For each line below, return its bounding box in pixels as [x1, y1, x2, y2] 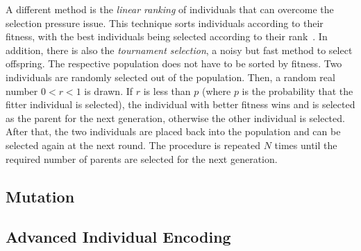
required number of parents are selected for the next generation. [6, 151, 278, 166]
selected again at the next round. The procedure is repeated [6, 137, 261, 152]
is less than [143, 83, 191, 98]
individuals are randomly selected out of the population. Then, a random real [6, 69, 335, 84]
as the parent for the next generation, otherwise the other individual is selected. [6, 110, 345, 125]
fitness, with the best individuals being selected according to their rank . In [6, 29, 328, 44]
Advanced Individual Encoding [6, 226, 231, 248]
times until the [274, 137, 337, 152]
